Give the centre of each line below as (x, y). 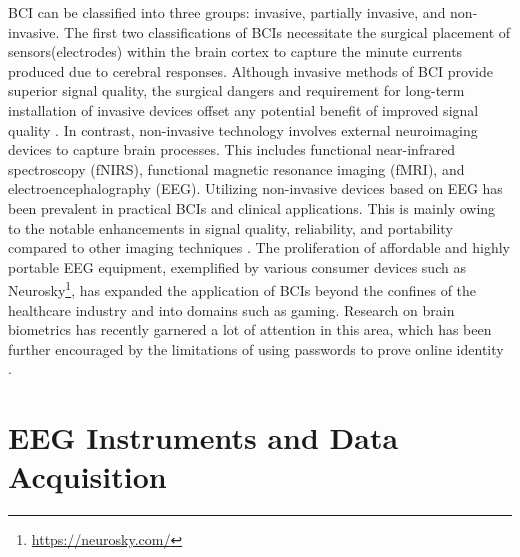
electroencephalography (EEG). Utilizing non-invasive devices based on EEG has (255, 188)
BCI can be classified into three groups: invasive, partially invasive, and (227, 12)
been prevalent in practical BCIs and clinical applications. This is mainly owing (252, 207)
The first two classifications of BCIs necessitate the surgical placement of (287, 31)
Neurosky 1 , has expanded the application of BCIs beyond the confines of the (242, 288)
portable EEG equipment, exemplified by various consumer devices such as (237, 266)
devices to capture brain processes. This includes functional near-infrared (232, 149)
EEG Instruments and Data (203, 437)
